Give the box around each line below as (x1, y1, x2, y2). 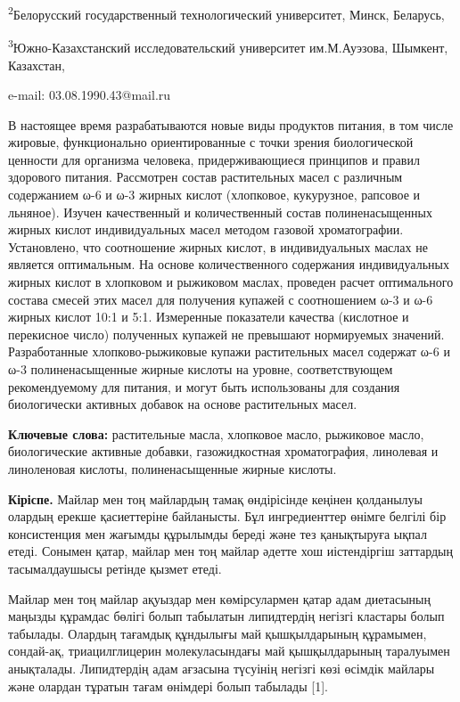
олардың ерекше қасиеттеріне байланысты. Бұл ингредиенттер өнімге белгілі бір (8, 507, 447, 526)
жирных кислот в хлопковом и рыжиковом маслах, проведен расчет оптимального (8, 273, 454, 291)
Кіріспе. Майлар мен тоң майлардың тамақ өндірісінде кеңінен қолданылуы (8, 489, 423, 508)
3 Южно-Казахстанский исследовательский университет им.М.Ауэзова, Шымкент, (8, 36, 448, 56)
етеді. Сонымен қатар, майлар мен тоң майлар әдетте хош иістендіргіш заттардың (8, 542, 453, 560)
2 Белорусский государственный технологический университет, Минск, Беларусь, (8, 3, 445, 23)
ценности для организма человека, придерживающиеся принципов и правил (8, 150, 420, 168)
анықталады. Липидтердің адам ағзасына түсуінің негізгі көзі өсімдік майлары (8, 658, 435, 677)
